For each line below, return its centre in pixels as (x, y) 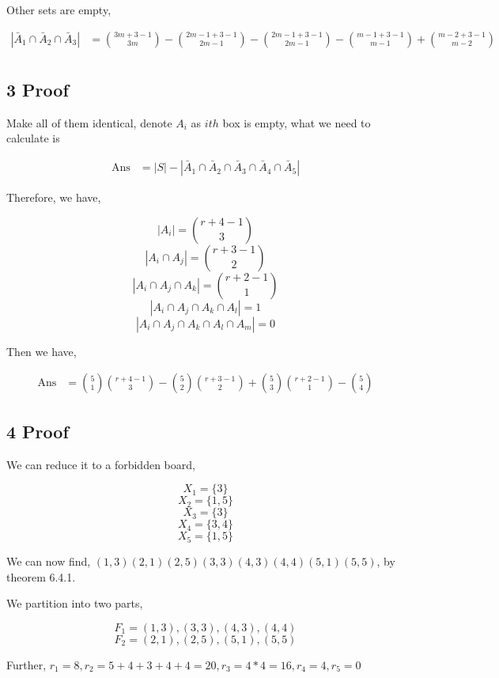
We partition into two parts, (75, 603)
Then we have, (42, 351)
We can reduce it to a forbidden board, (101, 464)
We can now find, (49, 561)
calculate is (33, 138)
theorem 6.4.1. (41, 576)
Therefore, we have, (54, 197)
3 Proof (38, 90)
